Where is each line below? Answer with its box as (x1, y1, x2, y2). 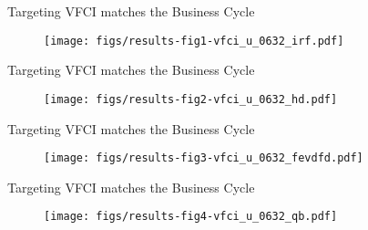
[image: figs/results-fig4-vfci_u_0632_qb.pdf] (44, 210, 338, 224)
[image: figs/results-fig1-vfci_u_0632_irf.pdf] (44, 34, 344, 47)
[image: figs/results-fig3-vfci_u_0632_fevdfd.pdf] (44, 152, 363, 165)
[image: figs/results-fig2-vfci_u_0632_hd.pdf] (44, 92, 338, 106)
